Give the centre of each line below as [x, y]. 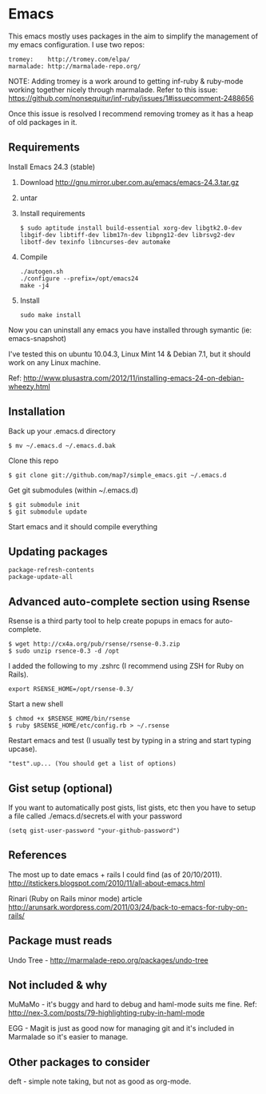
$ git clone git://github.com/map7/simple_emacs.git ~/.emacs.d [117, 475]
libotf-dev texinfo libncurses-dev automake [95, 242]
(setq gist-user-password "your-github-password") [94, 831]
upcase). [23, 749]
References [38, 855]
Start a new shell [36, 704]
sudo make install [50, 315]
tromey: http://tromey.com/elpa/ [69, 59]
